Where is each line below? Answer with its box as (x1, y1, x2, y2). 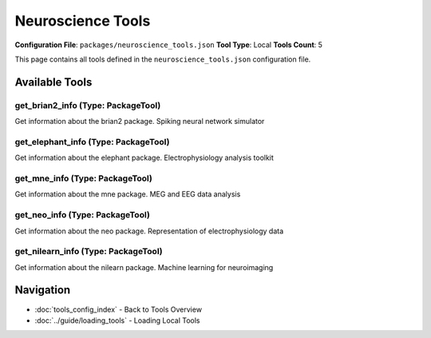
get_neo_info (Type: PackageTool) (14, 209, 151, 221)
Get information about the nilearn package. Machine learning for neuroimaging (14, 262, 274, 272)
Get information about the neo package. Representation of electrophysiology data (14, 226, 284, 236)
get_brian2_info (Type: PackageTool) (14, 100, 161, 111)
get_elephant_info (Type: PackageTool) (14, 136, 170, 147)
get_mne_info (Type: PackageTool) (14, 173, 153, 184)
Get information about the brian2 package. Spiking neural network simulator (14, 117, 265, 126)
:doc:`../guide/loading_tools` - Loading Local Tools (34, 316, 200, 325)
